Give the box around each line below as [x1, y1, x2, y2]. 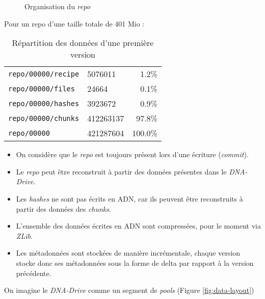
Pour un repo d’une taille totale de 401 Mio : [4, 18, 145, 29]
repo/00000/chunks [8, 114, 79, 122]
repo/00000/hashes [8, 99, 79, 108]
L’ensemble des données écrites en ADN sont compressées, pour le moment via [16, 220, 261, 231]
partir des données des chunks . [16, 203, 111, 214]
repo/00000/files [8, 84, 75, 93]
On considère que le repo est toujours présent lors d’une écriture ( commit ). [16, 149, 249, 160]
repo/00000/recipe [8, 69, 79, 78]
